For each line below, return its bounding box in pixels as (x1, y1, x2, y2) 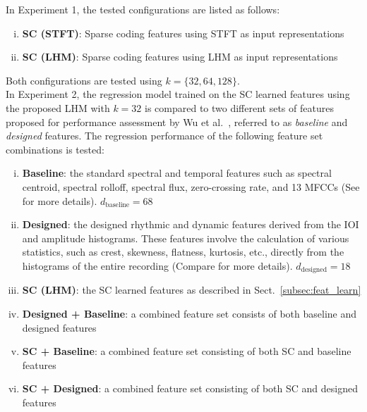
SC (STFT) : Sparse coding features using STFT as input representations (22, 25, 344, 40)
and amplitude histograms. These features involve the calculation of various (22, 230, 349, 245)
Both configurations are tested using (6, 73, 162, 87)
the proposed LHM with (6, 100, 110, 115)
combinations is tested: (6, 142, 104, 156)
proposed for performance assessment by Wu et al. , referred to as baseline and (6, 114, 348, 129)
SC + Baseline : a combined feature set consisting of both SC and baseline (22, 344, 351, 358)
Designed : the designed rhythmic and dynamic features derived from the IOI (22, 217, 359, 232)
